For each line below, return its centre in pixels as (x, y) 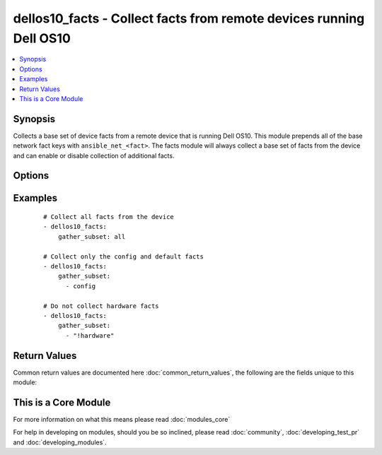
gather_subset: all (92, 236)
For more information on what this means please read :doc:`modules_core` (122, 419)
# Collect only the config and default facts (124, 256)
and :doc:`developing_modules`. (60, 442)
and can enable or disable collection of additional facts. (94, 155)
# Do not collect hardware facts (101, 306)
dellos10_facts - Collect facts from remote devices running (189, 18)
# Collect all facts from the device (109, 217)
